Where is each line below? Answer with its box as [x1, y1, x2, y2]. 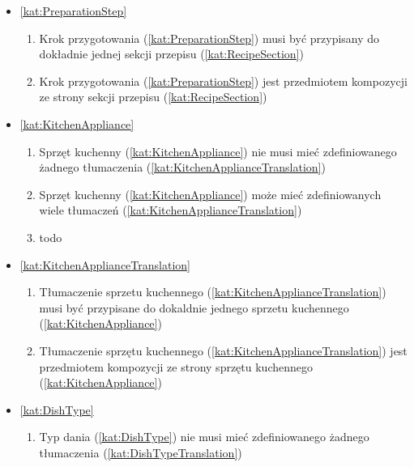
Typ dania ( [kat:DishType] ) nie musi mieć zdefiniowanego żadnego [39, 428, 369, 445]
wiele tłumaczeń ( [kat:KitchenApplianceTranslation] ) [39, 202, 302, 219]
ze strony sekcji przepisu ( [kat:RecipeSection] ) [39, 88, 267, 105]
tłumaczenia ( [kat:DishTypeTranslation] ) [39, 444, 242, 461]
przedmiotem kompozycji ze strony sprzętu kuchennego [39, 358, 314, 375]
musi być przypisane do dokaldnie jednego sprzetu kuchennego [39, 299, 349, 316]
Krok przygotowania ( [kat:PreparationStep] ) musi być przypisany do [39, 29, 380, 46]
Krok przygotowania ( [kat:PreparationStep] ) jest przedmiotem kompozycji [39, 72, 408, 89]
